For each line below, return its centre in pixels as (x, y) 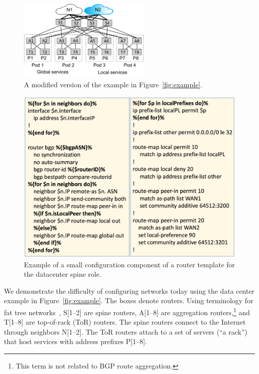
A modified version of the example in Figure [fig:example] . (113, 85)
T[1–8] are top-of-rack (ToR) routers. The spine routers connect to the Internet (125, 322)
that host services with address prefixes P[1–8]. (75, 341)
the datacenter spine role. (63, 274)
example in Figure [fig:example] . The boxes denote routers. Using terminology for (129, 300)
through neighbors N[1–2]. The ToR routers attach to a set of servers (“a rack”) (126, 331)
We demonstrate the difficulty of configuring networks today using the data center (129, 290)
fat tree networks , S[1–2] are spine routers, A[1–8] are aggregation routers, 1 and (127, 311)
